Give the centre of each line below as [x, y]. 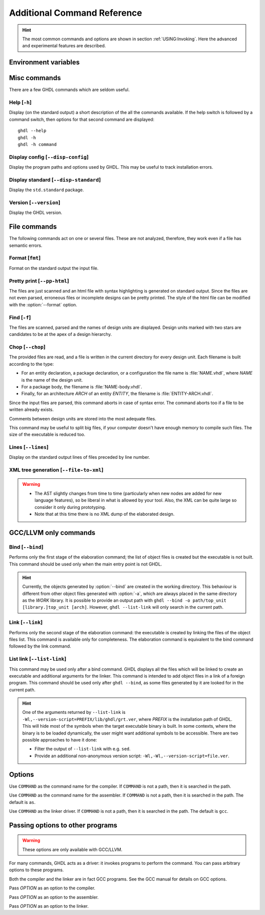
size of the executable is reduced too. [47, 435]
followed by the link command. [40, 646]
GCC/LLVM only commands [52, 533]
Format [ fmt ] [25, 258]
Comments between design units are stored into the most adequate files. [83, 418]
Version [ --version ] [35, 203]
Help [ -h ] [20, 102]
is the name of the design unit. [52, 380]
